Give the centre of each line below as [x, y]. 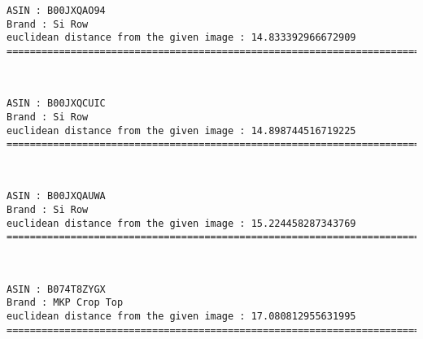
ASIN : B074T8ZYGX [56, 289]
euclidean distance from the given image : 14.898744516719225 [181, 130]
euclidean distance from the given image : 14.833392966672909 [181, 38]
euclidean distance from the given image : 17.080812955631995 [181, 316]
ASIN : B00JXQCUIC [56, 104]
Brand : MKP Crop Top [65, 303]
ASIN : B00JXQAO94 [56, 11]
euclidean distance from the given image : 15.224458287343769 [181, 223]
